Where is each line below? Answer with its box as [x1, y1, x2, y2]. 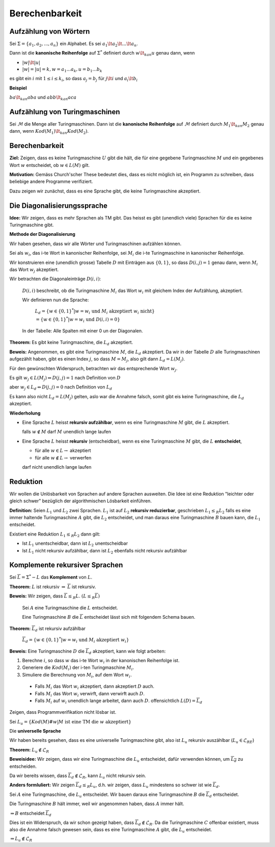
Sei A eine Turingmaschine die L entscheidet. [22, 604, 118, 611]
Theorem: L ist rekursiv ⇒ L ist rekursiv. [9, 584, 96, 590]
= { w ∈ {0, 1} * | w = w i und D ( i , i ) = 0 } [36, 316, 121, 324]
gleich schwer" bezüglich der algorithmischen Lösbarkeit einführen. [9, 498, 152, 504]
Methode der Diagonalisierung [9, 231, 76, 237]
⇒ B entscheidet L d [10, 810, 52, 817]
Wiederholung [9, 410, 41, 416]
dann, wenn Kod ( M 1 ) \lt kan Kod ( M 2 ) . [9, 128, 89, 135]
